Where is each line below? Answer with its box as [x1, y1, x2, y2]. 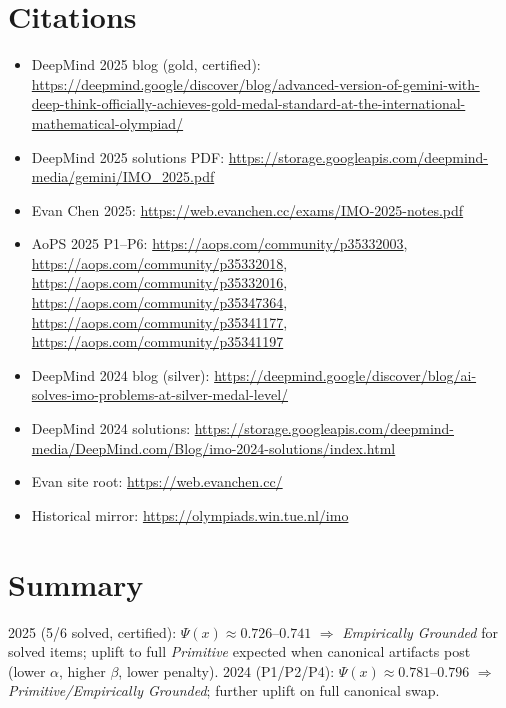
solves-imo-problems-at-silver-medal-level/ [31, 384, 289, 405]
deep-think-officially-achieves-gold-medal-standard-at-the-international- [31, 93, 466, 114]
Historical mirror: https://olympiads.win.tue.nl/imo [31, 504, 349, 525]
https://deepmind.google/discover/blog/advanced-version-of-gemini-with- [31, 73, 480, 94]
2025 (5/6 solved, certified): [8, 621, 177, 642]
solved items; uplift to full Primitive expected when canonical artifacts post [8, 641, 471, 662]
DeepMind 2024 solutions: [31, 418, 191, 439]
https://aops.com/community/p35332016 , [31, 272, 288, 293]
